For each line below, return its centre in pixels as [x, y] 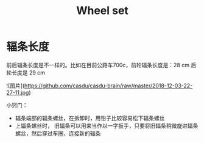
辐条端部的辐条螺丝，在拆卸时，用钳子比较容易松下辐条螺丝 [90, 118]
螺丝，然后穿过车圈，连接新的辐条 [58, 133]
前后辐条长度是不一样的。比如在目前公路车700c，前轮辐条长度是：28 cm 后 [101, 65]
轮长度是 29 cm [26, 72]
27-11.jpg [18, 92]
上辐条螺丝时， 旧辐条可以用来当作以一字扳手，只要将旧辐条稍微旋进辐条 [107, 125]
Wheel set [102, 11]
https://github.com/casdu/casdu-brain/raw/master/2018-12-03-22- [108, 86]
